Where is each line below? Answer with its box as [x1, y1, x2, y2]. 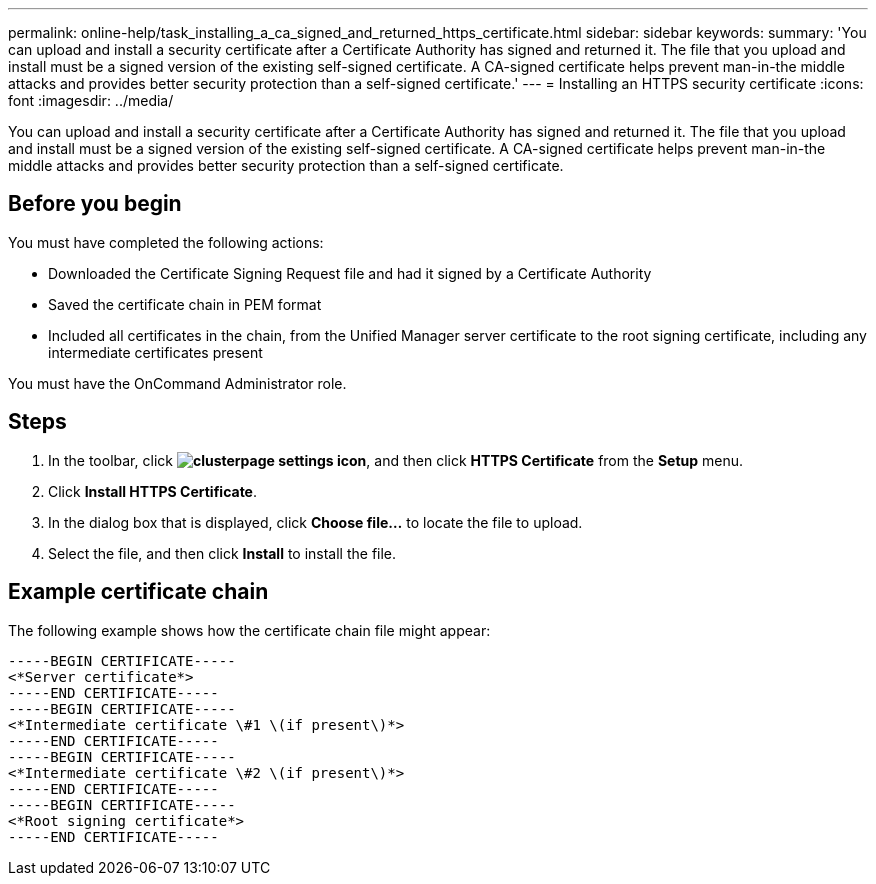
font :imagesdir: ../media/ [8, 92, 174, 109]
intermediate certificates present [48, 343, 263, 361]
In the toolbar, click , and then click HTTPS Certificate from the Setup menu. [48, 451, 744, 469]
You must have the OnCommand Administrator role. [8, 374, 347, 392]
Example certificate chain [8, 579, 269, 605]
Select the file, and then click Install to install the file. [48, 544, 397, 562]
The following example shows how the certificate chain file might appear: [8, 621, 491, 639]
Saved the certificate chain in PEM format [48, 295, 322, 313]
